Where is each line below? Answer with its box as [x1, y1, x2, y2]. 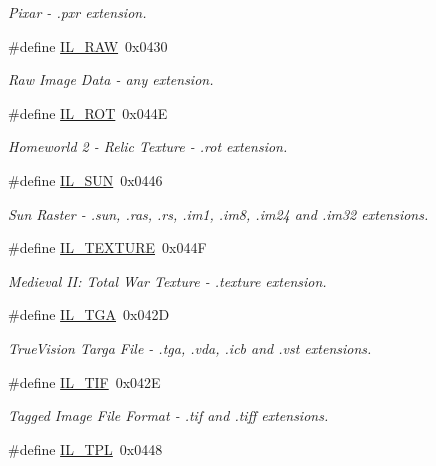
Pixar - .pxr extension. [8, 2, 147, 22]
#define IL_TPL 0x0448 [8, 438, 163, 459]
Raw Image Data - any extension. [8, 69, 214, 90]
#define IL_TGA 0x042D [8, 304, 170, 325]
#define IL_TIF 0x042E [8, 371, 161, 392]
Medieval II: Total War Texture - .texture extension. [8, 270, 327, 291]
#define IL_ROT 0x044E [8, 102, 168, 123]
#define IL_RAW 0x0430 [8, 35, 168, 56]
